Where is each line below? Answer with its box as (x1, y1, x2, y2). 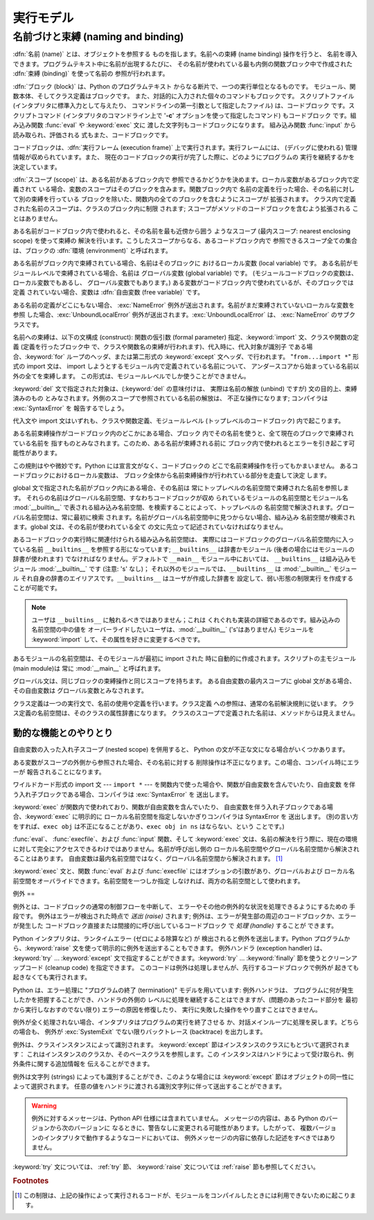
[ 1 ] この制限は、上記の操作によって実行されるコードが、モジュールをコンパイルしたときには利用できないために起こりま (15, 1191, 356, 1199)
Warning (31, 1102, 57, 1110)
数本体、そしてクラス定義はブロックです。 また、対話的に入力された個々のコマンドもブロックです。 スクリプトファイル (12, 91, 355, 100)
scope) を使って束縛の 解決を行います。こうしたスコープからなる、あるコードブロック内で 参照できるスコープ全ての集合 (12, 236, 358, 245)
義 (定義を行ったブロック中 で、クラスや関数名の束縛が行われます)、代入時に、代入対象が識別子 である (12, 343, 307, 351)
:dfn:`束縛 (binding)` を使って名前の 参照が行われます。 (12, 69, 169, 78)
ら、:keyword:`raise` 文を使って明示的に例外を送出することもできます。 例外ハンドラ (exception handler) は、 (12, 944, 327, 953)
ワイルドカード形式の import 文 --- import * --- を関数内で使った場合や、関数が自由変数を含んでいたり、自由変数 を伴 (12, 780, 356, 789)
